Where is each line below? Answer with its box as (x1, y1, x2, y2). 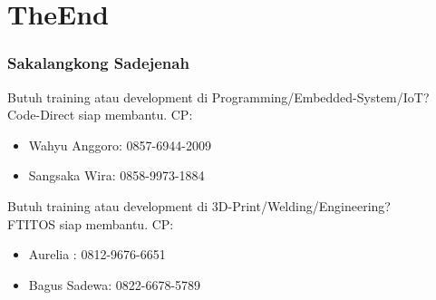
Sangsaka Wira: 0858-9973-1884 (28, 166, 205, 185)
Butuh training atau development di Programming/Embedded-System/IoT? (7, 87, 430, 106)
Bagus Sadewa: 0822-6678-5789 (28, 275, 201, 294)
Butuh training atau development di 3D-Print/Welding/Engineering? (7, 196, 391, 215)
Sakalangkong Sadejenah (7, 52, 189, 74)
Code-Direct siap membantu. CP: (7, 105, 193, 124)
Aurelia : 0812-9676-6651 (28, 245, 166, 264)
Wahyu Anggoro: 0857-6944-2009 (28, 135, 211, 154)
